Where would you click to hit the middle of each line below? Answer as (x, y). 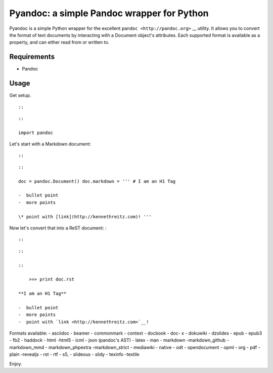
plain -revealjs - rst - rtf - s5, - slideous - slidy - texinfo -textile (74, 354)
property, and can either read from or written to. (59, 42)
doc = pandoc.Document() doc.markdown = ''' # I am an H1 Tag (97, 181)
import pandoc (36, 132)
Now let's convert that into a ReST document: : (58, 228)
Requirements (32, 57)
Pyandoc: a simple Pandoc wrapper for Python (109, 13)
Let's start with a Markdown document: (50, 144)
